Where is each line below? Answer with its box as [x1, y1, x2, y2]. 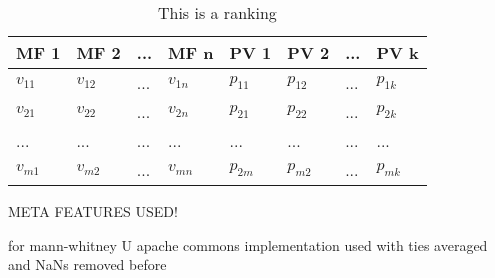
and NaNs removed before [8, 254, 167, 275]
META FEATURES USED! [8, 201, 178, 221]
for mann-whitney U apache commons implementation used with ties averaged [8, 234, 488, 255]
